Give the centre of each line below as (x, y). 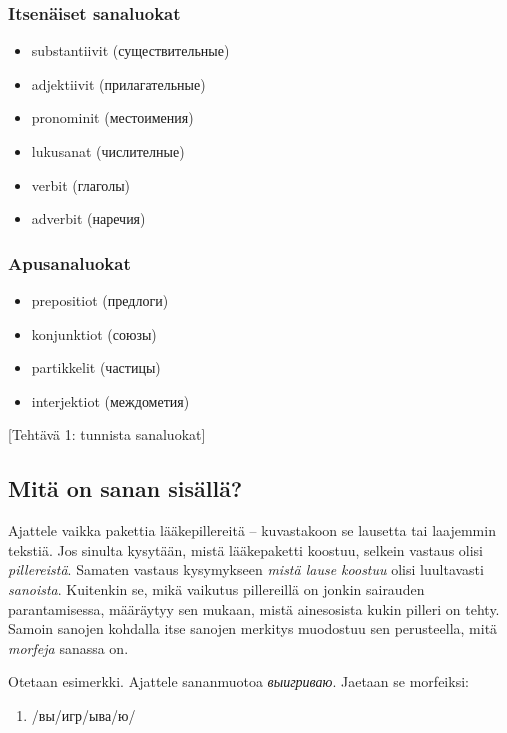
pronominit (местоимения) (112, 117)
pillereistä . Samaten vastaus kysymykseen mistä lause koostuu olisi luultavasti (246, 569)
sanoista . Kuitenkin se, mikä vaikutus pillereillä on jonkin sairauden (216, 588)
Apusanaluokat (69, 262)
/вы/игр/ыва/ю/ (83, 714)
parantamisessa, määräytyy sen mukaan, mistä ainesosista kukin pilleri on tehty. (254, 608)
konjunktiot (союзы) (94, 333)
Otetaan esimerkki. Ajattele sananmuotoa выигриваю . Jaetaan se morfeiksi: (238, 681)
